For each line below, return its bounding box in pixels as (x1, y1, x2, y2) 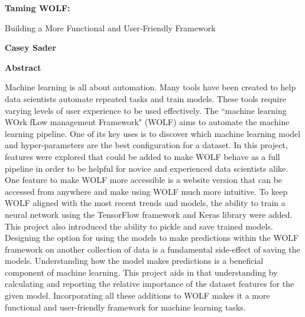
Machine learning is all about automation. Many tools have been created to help (5, 81, 296, 93)
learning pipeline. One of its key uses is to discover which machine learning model (5, 127, 301, 139)
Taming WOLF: (5, 2, 70, 14)
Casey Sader (5, 41, 56, 54)
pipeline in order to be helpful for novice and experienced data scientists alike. (5, 162, 288, 174)
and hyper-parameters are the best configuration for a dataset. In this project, (5, 139, 288, 151)
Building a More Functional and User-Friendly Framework (5, 21, 216, 34)
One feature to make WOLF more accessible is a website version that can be (5, 174, 283, 186)
